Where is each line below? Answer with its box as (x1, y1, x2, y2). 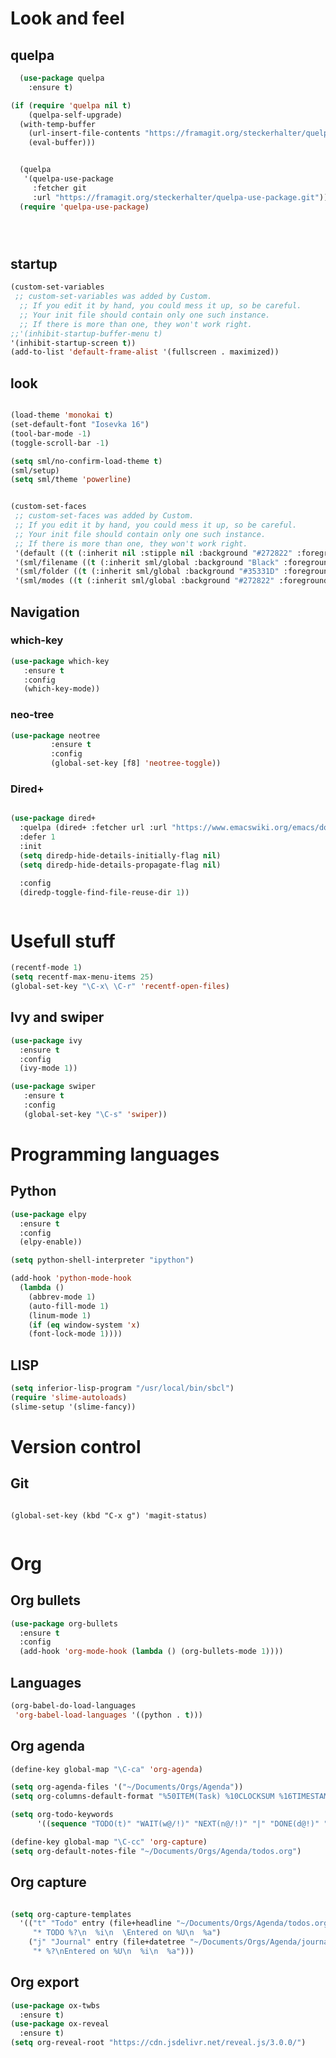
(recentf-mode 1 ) (10, 963, 83, 973)
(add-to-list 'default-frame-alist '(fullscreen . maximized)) (10, 347, 280, 357)
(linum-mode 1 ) (28, 1310, 92, 1321)
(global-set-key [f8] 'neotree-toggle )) (50, 758, 222, 769)
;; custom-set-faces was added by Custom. (14, 511, 195, 521)
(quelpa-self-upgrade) (28, 110, 123, 120)
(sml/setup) (10, 465, 60, 476)
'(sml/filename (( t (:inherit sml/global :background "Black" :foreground (14, 557, 333, 567)
